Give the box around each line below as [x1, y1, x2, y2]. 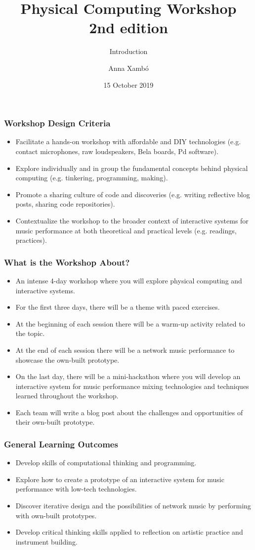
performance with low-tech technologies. [15, 484, 137, 494]
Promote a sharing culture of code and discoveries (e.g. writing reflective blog [15, 189, 250, 199]
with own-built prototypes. [15, 510, 97, 520]
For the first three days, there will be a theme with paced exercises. [15, 302, 220, 312]
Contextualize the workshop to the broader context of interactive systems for [15, 215, 249, 225]
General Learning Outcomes [4, 438, 118, 450]
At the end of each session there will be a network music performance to [15, 344, 235, 355]
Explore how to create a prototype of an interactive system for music [15, 474, 224, 484]
